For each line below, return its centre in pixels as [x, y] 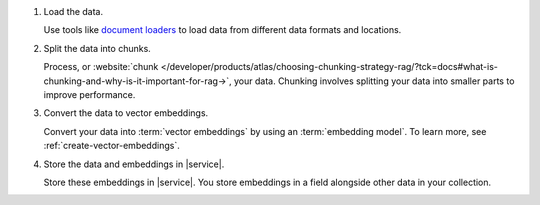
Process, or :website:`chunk [101, 67]
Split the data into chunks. [97, 48]
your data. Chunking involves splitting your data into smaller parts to [374, 81]
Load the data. [73, 11]
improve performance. [89, 94]
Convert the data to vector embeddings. [126, 113]
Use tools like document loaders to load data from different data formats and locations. [222, 30]
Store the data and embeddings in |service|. [134, 164]
